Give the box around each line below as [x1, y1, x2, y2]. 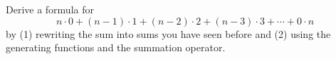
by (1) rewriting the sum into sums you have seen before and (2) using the [6, 26, 331, 41]
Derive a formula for [6, 2, 94, 16]
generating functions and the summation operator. [6, 40, 226, 55]
